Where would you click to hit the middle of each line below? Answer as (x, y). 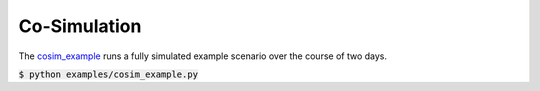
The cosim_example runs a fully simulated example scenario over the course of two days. (202, 56)
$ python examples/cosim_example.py (108, 74)
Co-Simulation (80, 26)
